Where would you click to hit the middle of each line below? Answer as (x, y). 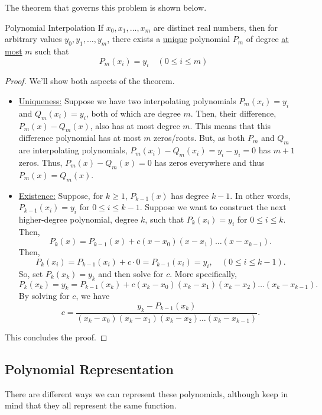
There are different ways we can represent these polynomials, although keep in (147, 393)
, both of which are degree (133, 113)
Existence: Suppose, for (61, 195)
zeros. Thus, (40, 162)
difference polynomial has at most (80, 138)
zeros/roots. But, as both (199, 138)
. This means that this (230, 125)
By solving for (44, 296)
